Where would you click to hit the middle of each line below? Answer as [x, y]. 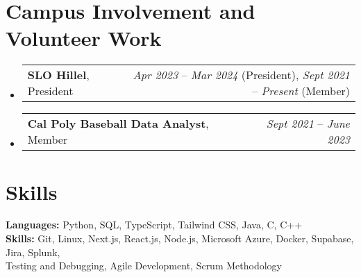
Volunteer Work [84, 38]
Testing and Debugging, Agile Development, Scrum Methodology [144, 266]
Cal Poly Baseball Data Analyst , [118, 124]
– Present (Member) [301, 91]
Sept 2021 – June [308, 124]
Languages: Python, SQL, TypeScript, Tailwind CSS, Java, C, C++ [154, 225]
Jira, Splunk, [33, 252]
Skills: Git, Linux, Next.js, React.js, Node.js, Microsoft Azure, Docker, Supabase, [180, 238]
